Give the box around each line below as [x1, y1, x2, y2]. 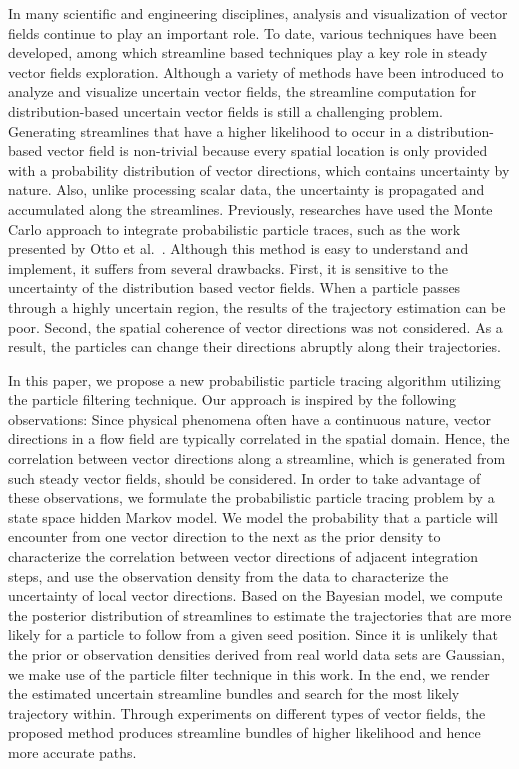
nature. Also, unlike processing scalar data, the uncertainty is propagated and [8, 179, 485, 200]
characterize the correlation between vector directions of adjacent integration [8, 546, 479, 567]
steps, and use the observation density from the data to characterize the [8, 565, 449, 586]
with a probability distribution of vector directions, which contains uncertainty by [8, 159, 510, 180]
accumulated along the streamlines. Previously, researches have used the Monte [8, 198, 493, 219]
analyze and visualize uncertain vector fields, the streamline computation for [8, 81, 477, 102]
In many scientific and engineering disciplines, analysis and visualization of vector [8, 3, 508, 23]
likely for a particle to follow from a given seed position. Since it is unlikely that [8, 624, 498, 645]
